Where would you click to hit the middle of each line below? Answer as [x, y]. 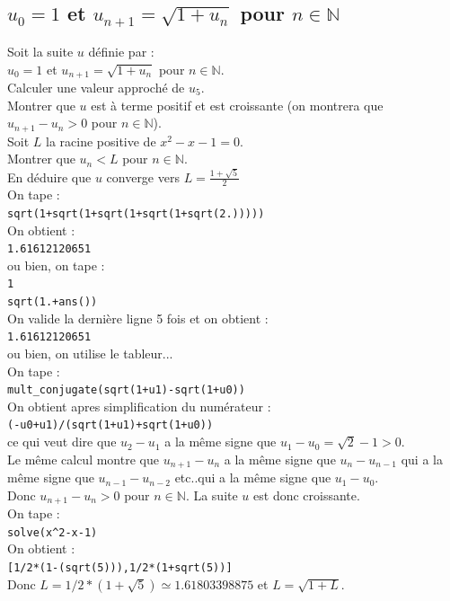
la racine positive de [101, 141]
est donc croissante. [307, 495]
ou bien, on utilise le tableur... [90, 354]
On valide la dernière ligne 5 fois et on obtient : [138, 318]
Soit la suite [40, 51]
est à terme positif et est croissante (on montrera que [237, 105]
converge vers [143, 177]
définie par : [121, 51]
